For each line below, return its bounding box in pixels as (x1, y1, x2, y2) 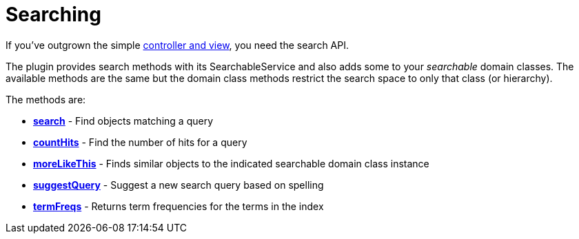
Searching (6, 3, 101, 26)
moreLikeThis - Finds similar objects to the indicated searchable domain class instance (33, 157, 429, 169)
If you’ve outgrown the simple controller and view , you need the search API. (6, 39, 349, 51)
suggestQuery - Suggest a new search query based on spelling (33, 178, 324, 191)
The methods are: (6, 93, 86, 105)
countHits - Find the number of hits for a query (33, 136, 247, 148)
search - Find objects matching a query (33, 114, 214, 127)
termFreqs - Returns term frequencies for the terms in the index (33, 200, 324, 212)
